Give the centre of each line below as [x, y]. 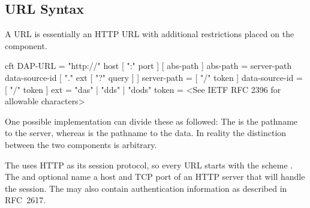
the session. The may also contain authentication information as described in [146, 188]
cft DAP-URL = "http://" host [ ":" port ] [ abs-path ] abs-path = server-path [148, 66]
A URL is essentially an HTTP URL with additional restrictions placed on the [150, 34]
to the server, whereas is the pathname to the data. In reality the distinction [146, 133]
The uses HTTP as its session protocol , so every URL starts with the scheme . [149, 165]
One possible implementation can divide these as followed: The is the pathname [151, 121]
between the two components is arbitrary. [81, 144]
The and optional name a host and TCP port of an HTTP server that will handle [155, 177]
